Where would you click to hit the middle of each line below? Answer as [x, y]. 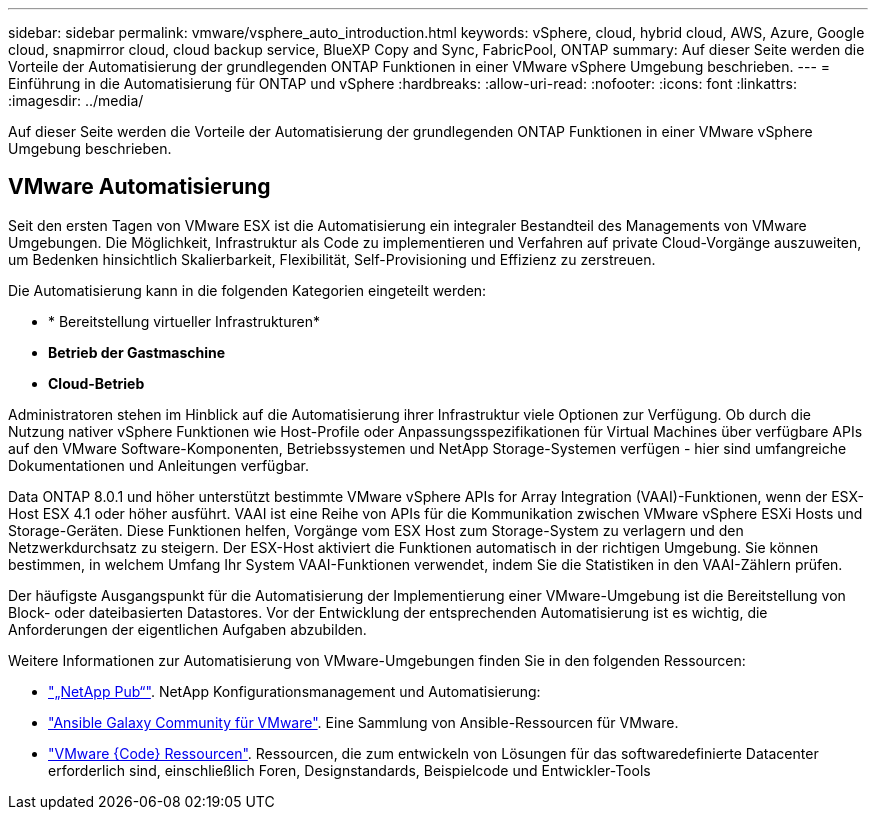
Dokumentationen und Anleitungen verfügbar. [158, 465]
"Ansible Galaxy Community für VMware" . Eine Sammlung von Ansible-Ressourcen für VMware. [363, 722]
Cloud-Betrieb [96, 383]
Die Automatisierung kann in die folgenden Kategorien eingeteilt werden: [247, 290]
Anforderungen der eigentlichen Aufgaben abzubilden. [187, 629]
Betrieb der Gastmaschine [137, 352]
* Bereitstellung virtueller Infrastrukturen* [184, 321]
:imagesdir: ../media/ [76, 100]
